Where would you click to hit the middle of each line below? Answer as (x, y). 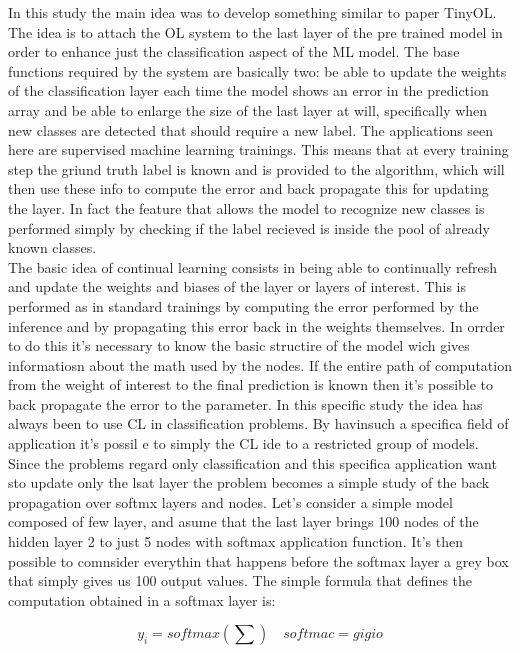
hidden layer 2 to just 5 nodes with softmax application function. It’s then (235, 541)
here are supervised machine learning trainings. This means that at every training (258, 149)
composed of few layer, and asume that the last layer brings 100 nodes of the (243, 521)
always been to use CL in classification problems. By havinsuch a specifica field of (258, 423)
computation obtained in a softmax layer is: (142, 599)
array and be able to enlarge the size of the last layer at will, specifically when (248, 109)
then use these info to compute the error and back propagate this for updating (248, 188)
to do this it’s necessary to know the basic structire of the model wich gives (239, 345)
